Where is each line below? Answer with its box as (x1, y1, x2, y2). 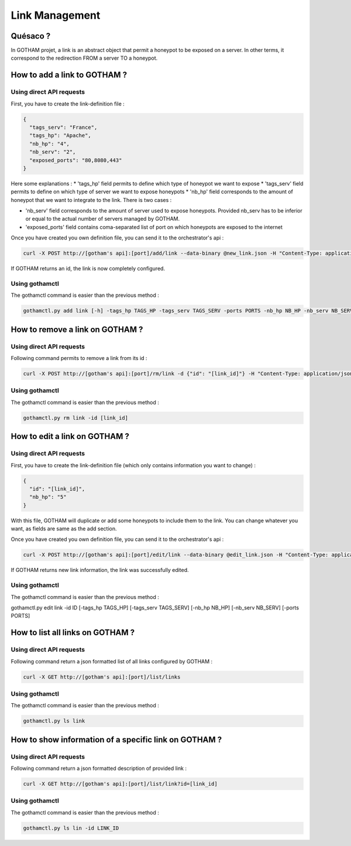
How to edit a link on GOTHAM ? (11, 431, 130, 441)
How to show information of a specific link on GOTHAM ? (11, 735, 222, 745)
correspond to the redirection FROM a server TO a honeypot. (11, 54, 158, 61)
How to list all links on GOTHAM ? (11, 628, 135, 638)
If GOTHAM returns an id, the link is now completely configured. (11, 265, 166, 272)
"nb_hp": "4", (29, 141, 70, 147)
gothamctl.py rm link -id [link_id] (23, 415, 129, 421)
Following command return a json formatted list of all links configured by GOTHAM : (11, 657, 213, 665)
